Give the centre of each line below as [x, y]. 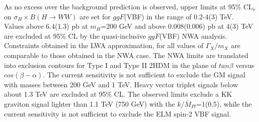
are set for [95, 16]
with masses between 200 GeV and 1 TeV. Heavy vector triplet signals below [121, 84]
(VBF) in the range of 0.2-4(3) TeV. [179, 16]
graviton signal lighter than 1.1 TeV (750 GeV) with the [90, 103]
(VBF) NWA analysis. [193, 35]
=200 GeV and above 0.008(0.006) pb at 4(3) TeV [177, 26]
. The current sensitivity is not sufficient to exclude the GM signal [144, 75]
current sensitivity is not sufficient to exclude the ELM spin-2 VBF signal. [118, 113]
